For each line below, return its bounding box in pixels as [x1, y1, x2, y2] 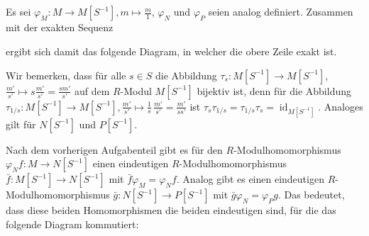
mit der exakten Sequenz [6, 20, 114, 35]
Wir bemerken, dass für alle [6, 67, 126, 82]
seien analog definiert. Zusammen [208, 4, 353, 19]
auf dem [74, 83, 110, 98]
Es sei [6, 4, 31, 19]
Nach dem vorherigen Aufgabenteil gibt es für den [6, 142, 223, 157]
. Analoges [318, 99, 363, 113]
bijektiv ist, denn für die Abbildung [197, 83, 352, 98]
